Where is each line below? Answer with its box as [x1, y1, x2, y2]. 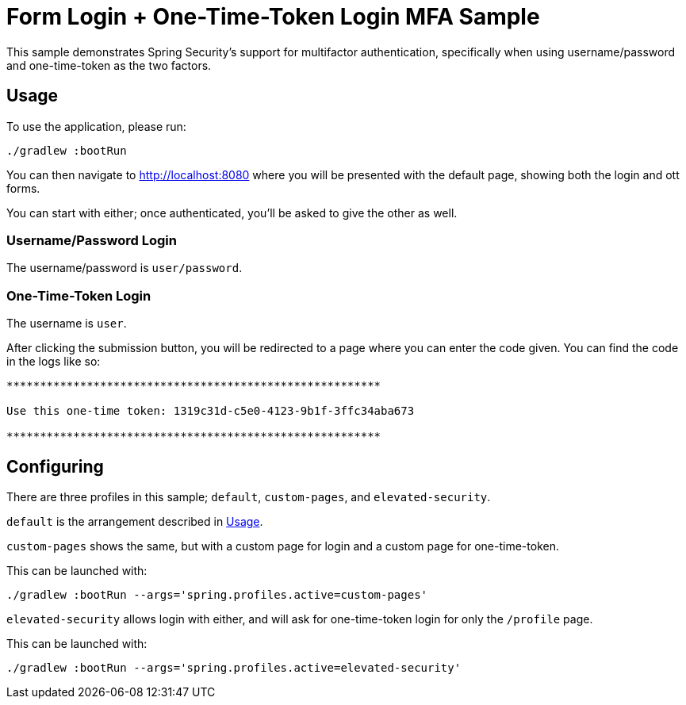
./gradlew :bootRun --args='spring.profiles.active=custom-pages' [6, 588, 428, 601]
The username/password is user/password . [6, 261, 243, 275]
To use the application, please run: [6, 119, 186, 133]
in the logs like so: [6, 354, 101, 369]
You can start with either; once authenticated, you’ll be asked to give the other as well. [6, 205, 458, 220]
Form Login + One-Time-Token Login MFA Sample [6, 3, 540, 30]
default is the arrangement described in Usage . [6, 514, 263, 528]
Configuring [6, 456, 104, 477]
